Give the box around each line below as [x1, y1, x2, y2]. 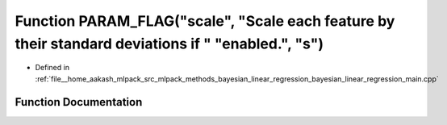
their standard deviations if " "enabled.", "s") [15, 35, 324, 52]
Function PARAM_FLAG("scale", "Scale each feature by [15, 12, 395, 30]
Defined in [35, 63, 70, 73]
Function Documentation [15, 95, 143, 109]
